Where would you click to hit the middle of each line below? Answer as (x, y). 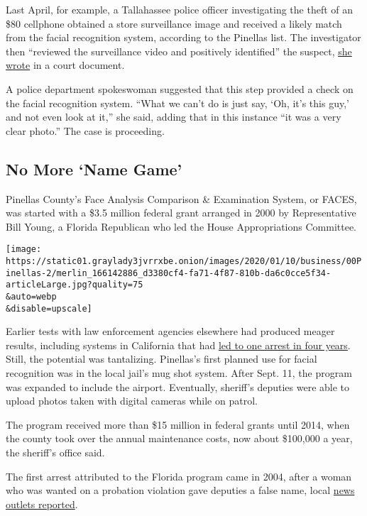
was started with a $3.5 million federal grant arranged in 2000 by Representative (181, 213)
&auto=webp (31, 296)
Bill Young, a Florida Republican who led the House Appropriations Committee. (181, 226)
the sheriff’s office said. (55, 452)
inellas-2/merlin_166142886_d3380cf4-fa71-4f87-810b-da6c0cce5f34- (169, 273)
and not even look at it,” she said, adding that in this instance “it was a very (174, 117)
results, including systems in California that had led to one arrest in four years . (178, 345)
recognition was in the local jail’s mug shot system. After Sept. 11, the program (179, 373)
